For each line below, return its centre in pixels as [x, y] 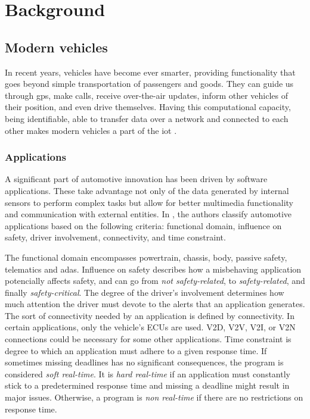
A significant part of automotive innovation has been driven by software [136, 179]
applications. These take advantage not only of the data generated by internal [147, 190]
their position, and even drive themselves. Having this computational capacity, [148, 107]
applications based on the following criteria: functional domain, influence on [143, 225]
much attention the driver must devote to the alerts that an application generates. [155, 304]
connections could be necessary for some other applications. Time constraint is [148, 339]
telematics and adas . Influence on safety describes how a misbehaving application [153, 269]
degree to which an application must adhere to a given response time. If [136, 350]
